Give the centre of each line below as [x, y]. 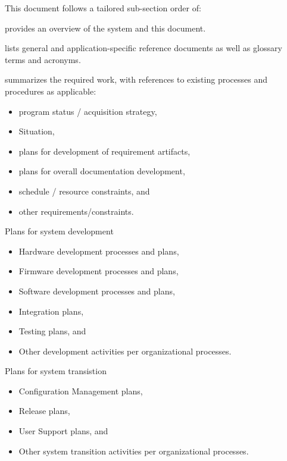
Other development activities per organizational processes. [125, 351]
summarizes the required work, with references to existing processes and [136, 79]
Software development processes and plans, [97, 291]
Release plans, [44, 411]
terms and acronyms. [43, 59]
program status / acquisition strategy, [88, 111]
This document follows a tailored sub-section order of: [103, 8]
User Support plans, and [63, 431]
